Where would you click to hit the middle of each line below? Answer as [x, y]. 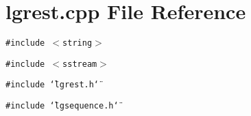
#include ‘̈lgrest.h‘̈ [52, 85]
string [77, 43]
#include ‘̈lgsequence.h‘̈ [62, 106]
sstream [80, 64]
